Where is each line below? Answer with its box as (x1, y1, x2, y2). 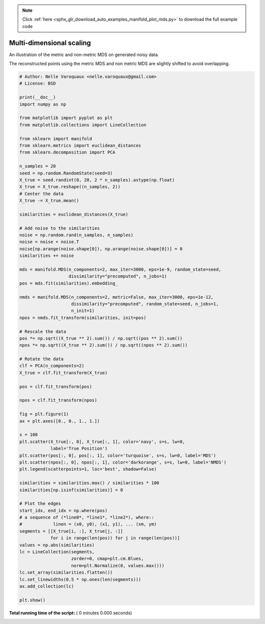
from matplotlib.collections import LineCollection (19, 122, 147, 127)
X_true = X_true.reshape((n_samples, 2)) (19, 184, 121, 189)
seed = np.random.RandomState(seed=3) (19, 170, 113, 176)
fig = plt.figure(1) (19, 411, 69, 417)
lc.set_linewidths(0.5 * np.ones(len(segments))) (19, 576, 141, 582)
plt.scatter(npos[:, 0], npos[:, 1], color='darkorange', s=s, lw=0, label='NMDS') (19, 459, 227, 465)
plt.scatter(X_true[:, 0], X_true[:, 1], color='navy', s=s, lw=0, (19, 438, 185, 444)
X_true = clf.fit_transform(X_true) (19, 370, 108, 375)
